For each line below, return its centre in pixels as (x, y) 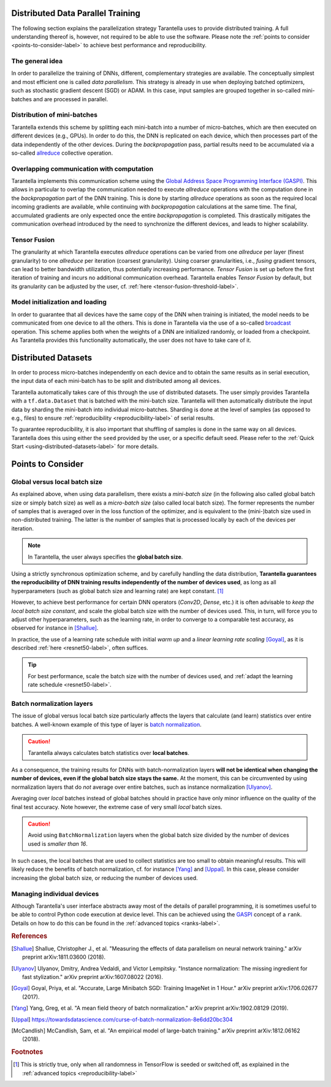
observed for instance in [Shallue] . (55, 628)
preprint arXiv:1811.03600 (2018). (64, 957)
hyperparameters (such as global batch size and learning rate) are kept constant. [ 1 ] (117, 591)
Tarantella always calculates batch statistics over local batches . (109, 752)
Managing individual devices (55, 894)
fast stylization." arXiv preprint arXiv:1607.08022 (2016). (93, 977)
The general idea (37, 61)
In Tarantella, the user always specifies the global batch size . (105, 557)
